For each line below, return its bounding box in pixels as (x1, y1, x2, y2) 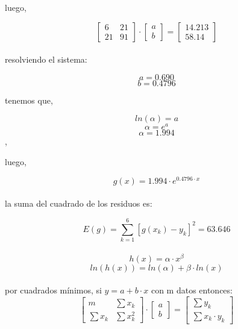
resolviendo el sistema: (5, 53, 87, 66)
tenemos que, (5, 93, 53, 106)
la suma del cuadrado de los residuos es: (5, 197, 152, 210)
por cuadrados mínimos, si (5, 284, 102, 296)
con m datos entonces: (151, 284, 233, 296)
